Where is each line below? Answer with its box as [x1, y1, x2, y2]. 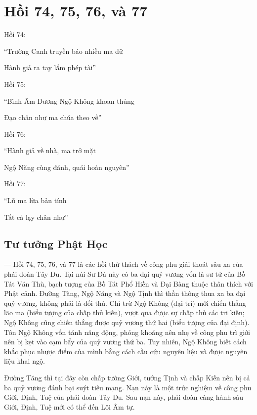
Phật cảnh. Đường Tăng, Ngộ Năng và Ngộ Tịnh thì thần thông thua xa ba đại [4, 288, 246, 298]
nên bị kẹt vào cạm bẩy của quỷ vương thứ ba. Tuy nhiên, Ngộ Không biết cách [4, 336, 247, 347]
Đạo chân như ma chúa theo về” [4, 112, 102, 123]
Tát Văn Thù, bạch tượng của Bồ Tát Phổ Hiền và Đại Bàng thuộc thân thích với [4, 278, 253, 289]
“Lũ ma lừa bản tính [4, 195, 67, 206]
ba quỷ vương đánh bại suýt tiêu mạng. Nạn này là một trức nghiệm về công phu [4, 382, 252, 392]
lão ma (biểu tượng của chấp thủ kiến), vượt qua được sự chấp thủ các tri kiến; [4, 307, 245, 318]
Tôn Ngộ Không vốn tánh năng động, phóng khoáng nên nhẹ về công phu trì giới [4, 327, 250, 337]
